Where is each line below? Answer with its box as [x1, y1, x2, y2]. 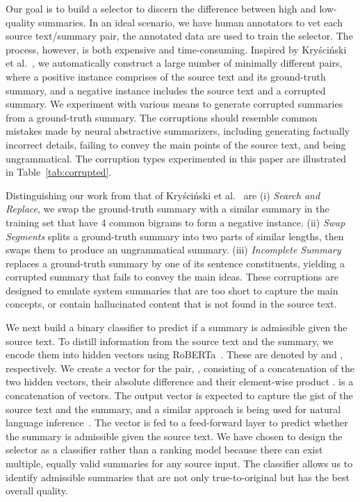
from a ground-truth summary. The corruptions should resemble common [6, 110, 318, 124]
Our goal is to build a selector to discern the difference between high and [6, 1, 316, 15]
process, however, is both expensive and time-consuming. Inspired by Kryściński [6, 42, 347, 56]
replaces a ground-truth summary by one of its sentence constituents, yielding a [6, 256, 345, 270]
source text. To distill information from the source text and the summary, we [6, 333, 334, 348]
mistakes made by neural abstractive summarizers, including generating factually [6, 124, 350, 138]
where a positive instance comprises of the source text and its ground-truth [6, 69, 326, 83]
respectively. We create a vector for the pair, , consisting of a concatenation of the [6, 360, 355, 375]
